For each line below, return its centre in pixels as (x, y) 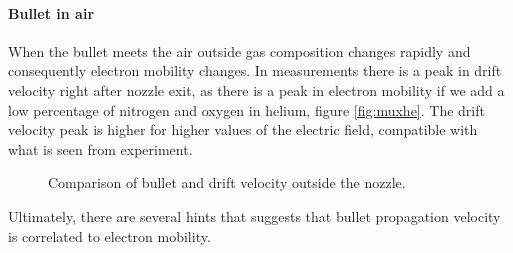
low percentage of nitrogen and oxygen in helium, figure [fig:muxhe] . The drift (246, 109)
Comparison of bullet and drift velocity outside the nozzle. (227, 182)
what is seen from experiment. (100, 148)
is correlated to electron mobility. (109, 235)
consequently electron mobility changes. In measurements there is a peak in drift (255, 70)
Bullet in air (51, 12)
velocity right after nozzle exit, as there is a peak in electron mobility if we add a (256, 89)
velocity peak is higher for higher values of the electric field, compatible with (243, 129)
